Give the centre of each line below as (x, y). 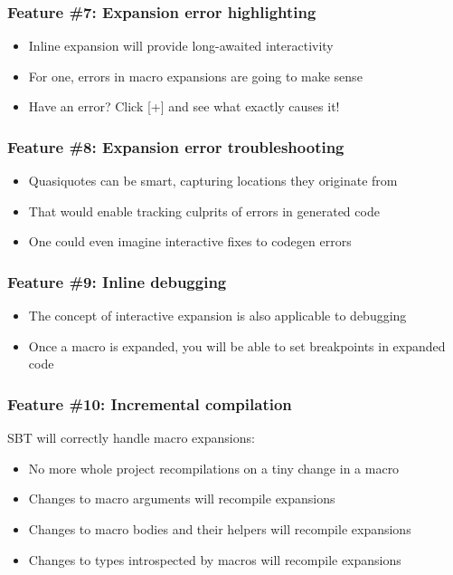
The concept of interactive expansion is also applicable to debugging (217, 316)
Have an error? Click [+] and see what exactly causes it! (184, 106)
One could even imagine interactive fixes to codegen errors (190, 241)
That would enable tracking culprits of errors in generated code (204, 211)
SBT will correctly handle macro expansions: (131, 438)
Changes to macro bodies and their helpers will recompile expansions (220, 529)
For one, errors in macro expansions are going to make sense (195, 76)
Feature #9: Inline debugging (117, 281)
